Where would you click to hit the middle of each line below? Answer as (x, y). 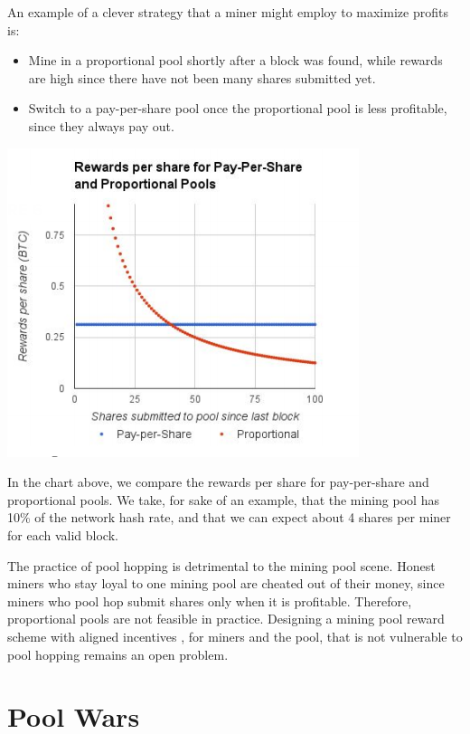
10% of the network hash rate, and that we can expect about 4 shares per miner (229, 517)
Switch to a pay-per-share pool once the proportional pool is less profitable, (238, 108)
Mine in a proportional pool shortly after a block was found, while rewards (235, 60)
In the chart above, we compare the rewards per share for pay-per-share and (218, 482)
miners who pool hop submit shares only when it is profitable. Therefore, (210, 601)
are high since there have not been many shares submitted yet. (202, 77)
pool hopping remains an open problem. (118, 654)
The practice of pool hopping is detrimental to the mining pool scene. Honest (221, 565)
